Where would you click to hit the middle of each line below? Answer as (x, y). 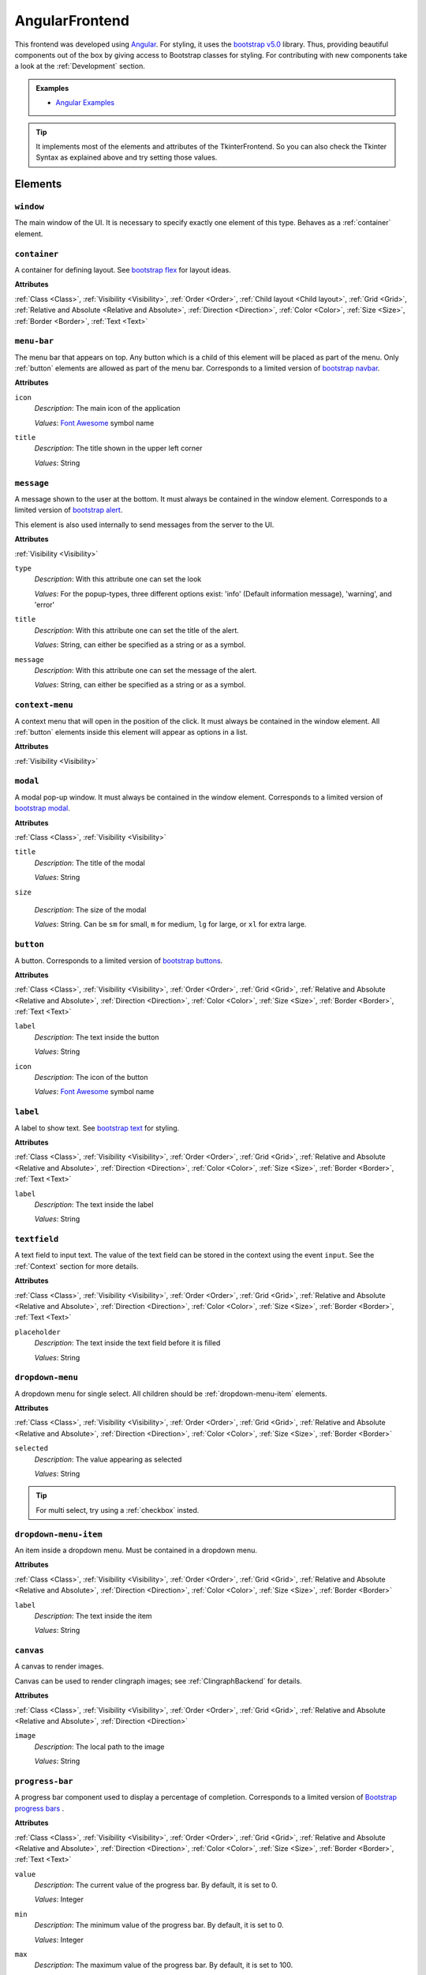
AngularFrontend (72, 21)
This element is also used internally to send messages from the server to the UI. (144, 525)
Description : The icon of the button (91, 1078)
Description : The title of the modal (90, 863)
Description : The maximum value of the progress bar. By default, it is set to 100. (164, 1965)
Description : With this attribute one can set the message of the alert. (146, 671)
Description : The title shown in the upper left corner (118, 448)
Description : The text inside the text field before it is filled (127, 1343)
